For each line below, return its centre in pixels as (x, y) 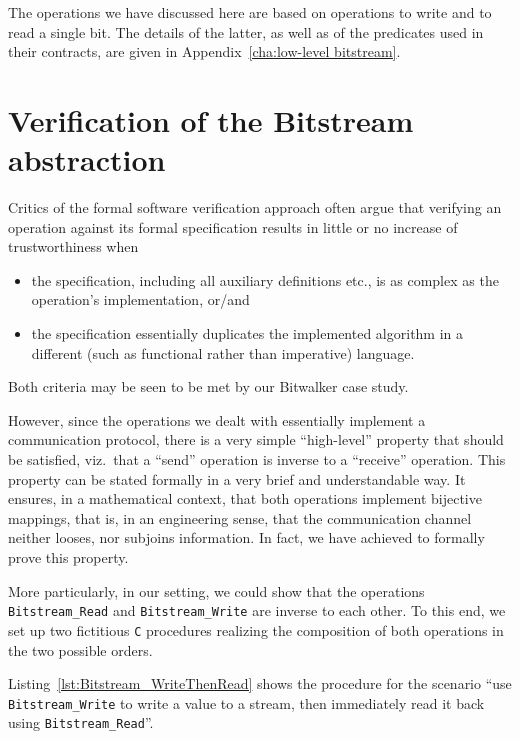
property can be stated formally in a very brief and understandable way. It (237, 478)
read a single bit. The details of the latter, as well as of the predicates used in (246, 31)
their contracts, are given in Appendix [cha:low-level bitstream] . (204, 51)
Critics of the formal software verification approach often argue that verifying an (255, 207)
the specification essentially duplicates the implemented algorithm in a (247, 333)
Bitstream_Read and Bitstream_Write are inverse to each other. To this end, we (257, 610)
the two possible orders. (80, 649)
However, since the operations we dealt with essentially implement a (217, 419)
